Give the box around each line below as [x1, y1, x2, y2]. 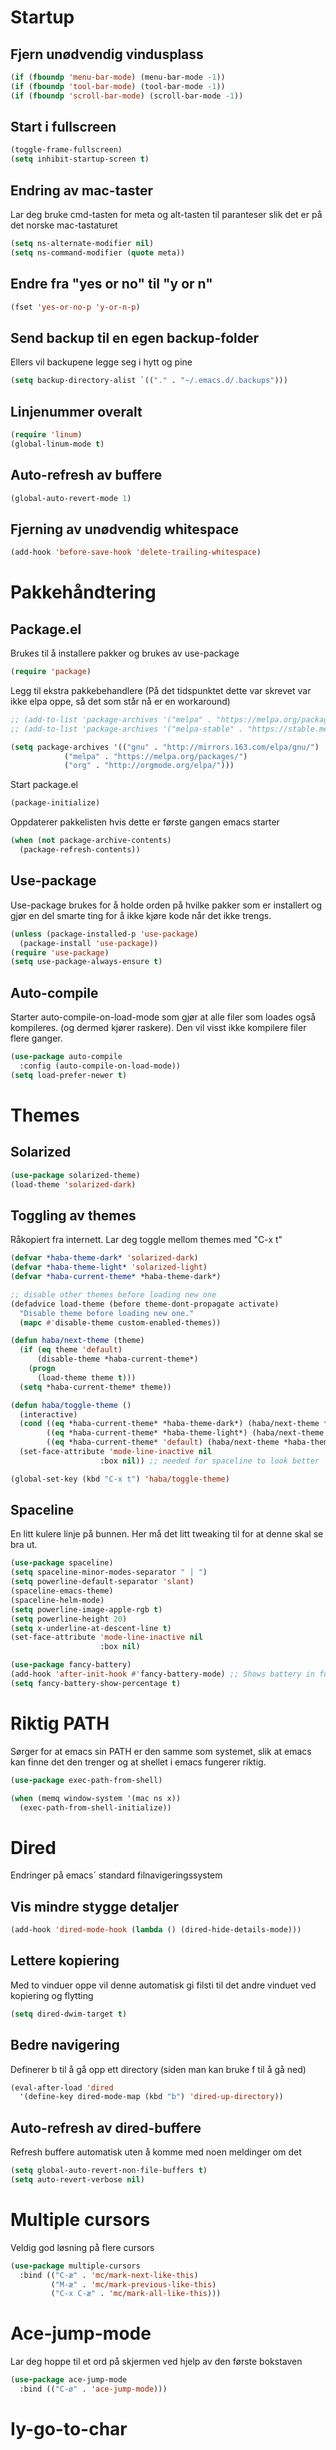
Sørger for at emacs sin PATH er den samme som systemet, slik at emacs [10, 1745, 312, 1757]
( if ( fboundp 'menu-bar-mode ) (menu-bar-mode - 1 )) [10, 72, 226, 82]
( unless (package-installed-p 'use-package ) [10, 929, 199, 939]
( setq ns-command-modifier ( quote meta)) [10, 247, 186, 258]
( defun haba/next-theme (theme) [10, 1336, 145, 1346]
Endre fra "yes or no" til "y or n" [10, 276, 213, 293]
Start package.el [10, 779, 78, 791]
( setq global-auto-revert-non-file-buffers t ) [10, 2166, 208, 2176]
